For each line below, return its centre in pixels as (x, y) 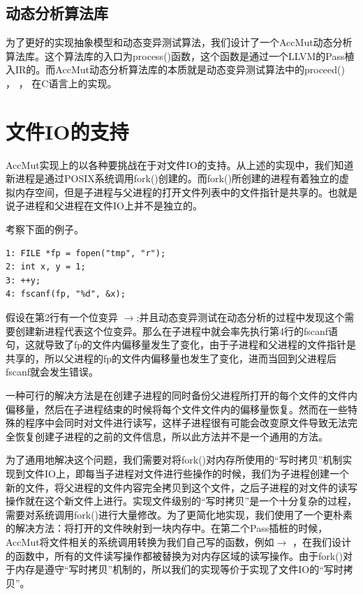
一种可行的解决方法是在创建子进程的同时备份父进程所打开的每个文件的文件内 (181, 395)
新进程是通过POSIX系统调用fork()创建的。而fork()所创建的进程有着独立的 (172, 178)
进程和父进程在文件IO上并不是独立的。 (113, 206)
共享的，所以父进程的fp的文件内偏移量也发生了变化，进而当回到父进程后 (171, 358)
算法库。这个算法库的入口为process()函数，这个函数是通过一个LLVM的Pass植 (180, 55)
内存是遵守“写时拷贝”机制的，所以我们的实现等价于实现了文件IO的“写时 (179, 569)
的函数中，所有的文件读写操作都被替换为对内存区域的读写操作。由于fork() (175, 555)
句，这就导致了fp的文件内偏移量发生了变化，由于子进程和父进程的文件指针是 (181, 344)
